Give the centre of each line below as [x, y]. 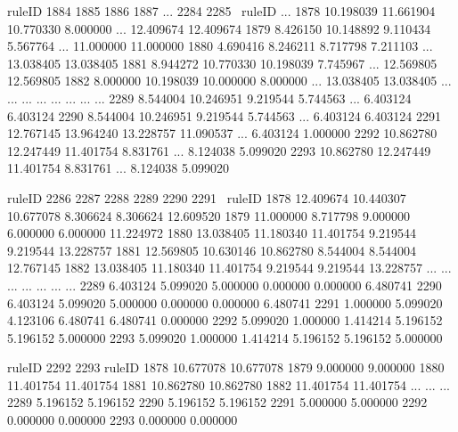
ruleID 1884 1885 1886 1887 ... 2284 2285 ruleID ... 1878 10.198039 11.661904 [221, 11]
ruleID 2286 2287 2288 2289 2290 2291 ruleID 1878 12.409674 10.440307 [207, 197]
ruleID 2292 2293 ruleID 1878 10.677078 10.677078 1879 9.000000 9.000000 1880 [226, 367]
